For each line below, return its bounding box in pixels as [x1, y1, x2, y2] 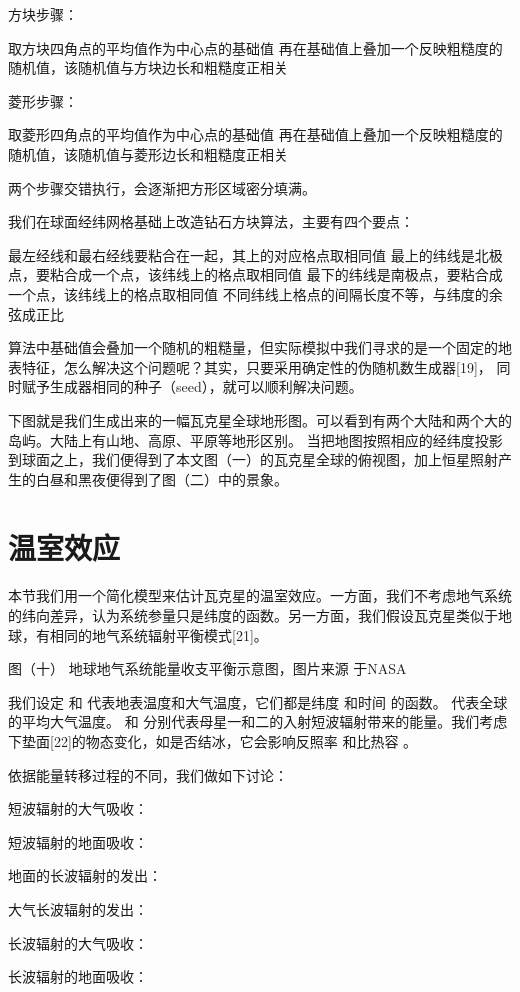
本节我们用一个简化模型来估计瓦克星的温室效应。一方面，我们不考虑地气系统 [8, 585, 512, 606]
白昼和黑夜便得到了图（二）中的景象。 [35, 468, 288, 489]
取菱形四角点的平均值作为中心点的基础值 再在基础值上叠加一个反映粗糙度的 [8, 124, 503, 145]
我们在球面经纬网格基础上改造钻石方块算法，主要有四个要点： [8, 211, 414, 232]
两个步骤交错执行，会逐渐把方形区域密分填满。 [8, 177, 316, 198]
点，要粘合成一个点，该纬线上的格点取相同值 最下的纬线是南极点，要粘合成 [8, 264, 503, 285]
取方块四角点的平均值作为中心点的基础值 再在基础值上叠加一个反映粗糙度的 [8, 37, 503, 58]
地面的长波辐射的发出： [8, 865, 162, 886]
